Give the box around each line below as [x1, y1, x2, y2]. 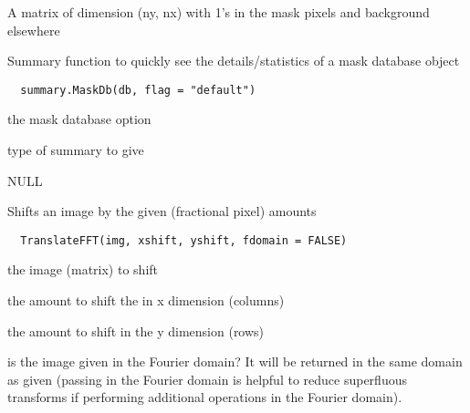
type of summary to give [7, 140, 144, 160]
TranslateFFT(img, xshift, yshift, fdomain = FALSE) [20, 233, 348, 247]
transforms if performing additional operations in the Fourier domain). [7, 387, 402, 407]
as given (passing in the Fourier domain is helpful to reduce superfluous [7, 369, 407, 388]
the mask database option [7, 109, 151, 129]
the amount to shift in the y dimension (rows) [7, 321, 265, 340]
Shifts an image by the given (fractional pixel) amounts [7, 201, 317, 221]
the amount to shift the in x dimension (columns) [7, 291, 285, 310]
